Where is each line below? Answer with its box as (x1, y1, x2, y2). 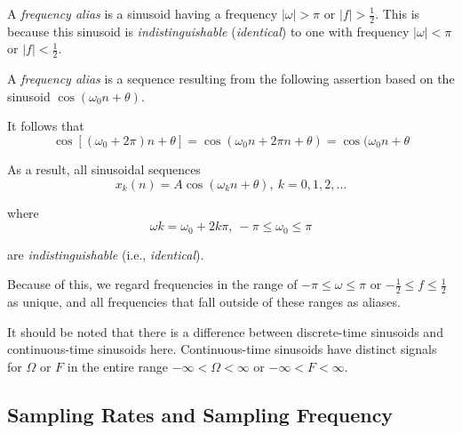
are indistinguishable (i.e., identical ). (7, 245, 204, 263)
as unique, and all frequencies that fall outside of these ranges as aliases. (7, 293, 401, 311)
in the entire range (67, 357, 168, 375)
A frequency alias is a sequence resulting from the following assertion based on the (7, 69, 455, 88)
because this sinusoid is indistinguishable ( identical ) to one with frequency (7, 21, 410, 40)
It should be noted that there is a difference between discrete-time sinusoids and (7, 322, 443, 341)
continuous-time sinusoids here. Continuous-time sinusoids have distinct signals (7, 340, 437, 358)
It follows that (7, 116, 84, 135)
